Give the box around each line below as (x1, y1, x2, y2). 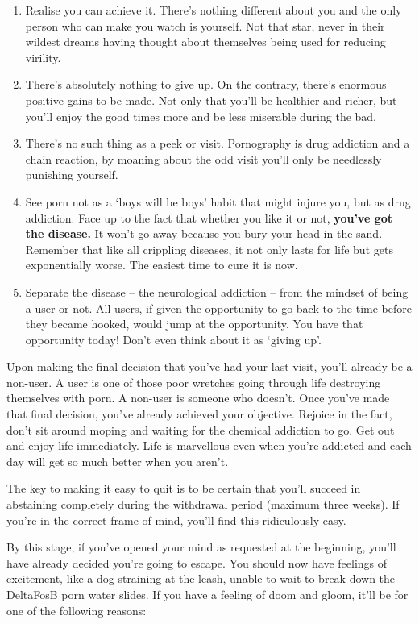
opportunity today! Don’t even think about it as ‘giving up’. (25, 331, 322, 347)
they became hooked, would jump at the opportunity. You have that (25, 315, 363, 332)
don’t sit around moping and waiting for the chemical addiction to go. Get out (6, 421, 395, 438)
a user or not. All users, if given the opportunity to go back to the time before (25, 299, 412, 316)
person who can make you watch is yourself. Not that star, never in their (25, 17, 385, 34)
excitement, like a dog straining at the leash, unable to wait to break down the (6, 570, 396, 587)
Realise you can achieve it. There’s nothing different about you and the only (25, 2, 402, 18)
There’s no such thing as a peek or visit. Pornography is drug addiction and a (25, 135, 410, 152)
